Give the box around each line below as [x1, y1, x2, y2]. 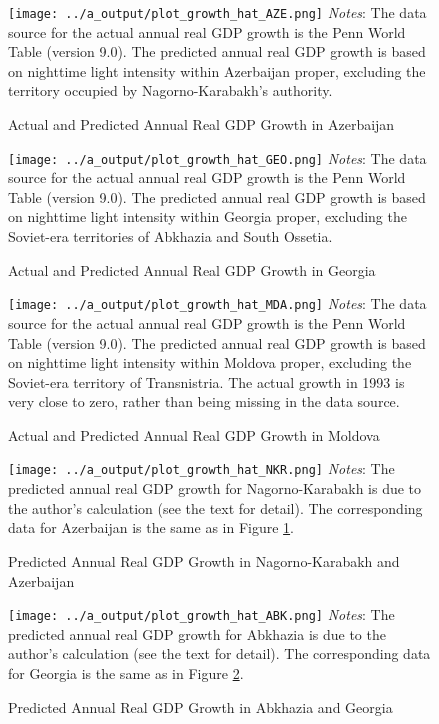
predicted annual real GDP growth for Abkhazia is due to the [8, 623, 386, 644]
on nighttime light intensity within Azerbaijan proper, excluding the [8, 60, 426, 81]
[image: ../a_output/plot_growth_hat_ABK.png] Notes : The [8, 604, 395, 625]
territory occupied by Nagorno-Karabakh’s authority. [8, 80, 333, 101]
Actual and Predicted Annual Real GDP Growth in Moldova [8, 424, 380, 445]
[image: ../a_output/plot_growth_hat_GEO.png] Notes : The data [8, 147, 427, 168]
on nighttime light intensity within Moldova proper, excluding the [8, 352, 412, 373]
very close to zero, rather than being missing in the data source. [8, 391, 400, 412]
